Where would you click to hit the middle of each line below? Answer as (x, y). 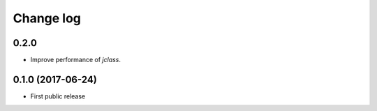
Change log (47, 18)
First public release (58, 96)
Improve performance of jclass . (76, 60)
